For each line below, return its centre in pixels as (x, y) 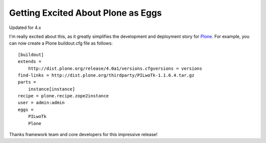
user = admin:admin (41, 103)
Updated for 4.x (25, 28)
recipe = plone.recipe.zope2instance (64, 96)
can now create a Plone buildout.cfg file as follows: (61, 43)
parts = (27, 82)
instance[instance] (51, 89)
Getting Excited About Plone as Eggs (85, 13)
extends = (30, 62)
